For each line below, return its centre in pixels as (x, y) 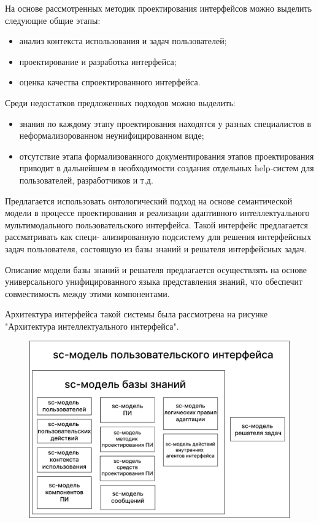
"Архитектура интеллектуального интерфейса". (92, 326)
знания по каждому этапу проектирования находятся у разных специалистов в (165, 123)
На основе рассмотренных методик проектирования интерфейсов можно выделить (159, 8)
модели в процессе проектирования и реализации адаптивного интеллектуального (157, 213)
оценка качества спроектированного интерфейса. (110, 82)
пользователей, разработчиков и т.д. (86, 180)
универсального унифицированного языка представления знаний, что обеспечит (154, 281)
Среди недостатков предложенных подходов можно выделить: (120, 102)
